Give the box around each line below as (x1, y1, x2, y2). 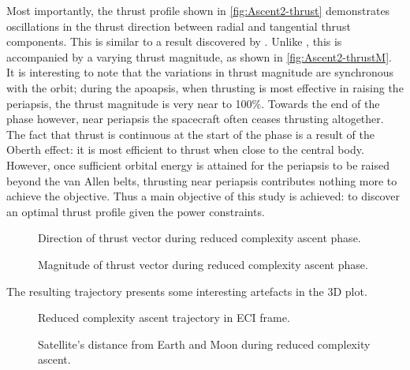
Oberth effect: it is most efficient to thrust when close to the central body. (6, 141, 364, 158)
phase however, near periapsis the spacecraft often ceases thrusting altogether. (6, 110, 384, 127)
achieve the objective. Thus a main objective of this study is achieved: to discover (6, 188, 400, 204)
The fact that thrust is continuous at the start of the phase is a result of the (6, 125, 375, 142)
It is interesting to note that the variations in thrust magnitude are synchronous (6, 64, 394, 80)
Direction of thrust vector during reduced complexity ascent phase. (38, 230, 361, 246)
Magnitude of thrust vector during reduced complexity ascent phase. (38, 256, 368, 272)
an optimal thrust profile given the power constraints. (6, 203, 265, 219)
